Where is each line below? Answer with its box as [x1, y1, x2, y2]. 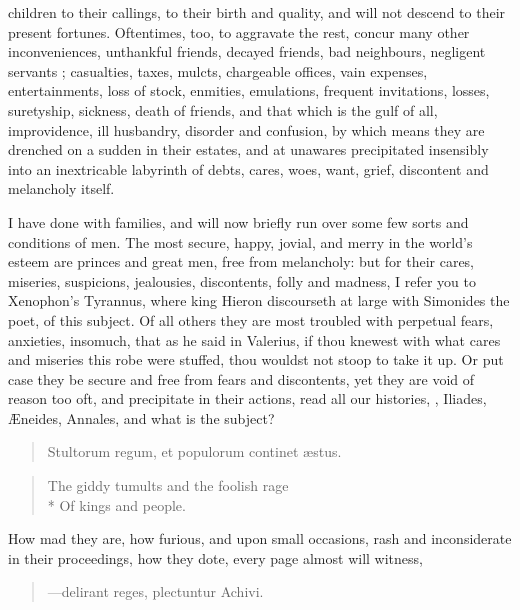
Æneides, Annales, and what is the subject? [8, 407, 275, 428]
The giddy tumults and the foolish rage [47, 475, 289, 496]
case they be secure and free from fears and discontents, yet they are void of [8, 368, 475, 389]
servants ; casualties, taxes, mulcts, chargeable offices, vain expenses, [8, 60, 428, 81]
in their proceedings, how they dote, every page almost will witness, [8, 547, 423, 568]
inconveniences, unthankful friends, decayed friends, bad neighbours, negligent [8, 41, 486, 62]
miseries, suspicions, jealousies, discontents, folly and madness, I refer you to [8, 270, 476, 291]
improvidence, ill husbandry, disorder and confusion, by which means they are [8, 119, 485, 140]
